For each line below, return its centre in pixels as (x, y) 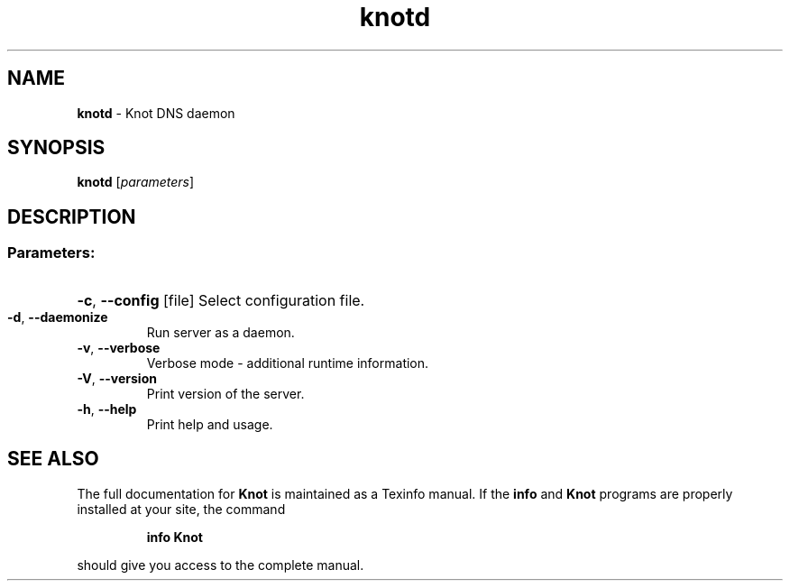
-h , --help (107, 409)
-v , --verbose (119, 347)
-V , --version (117, 378)
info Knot (175, 537)
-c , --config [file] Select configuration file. (221, 300)
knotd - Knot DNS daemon (156, 113)
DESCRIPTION (72, 216)
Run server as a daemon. (220, 332)
